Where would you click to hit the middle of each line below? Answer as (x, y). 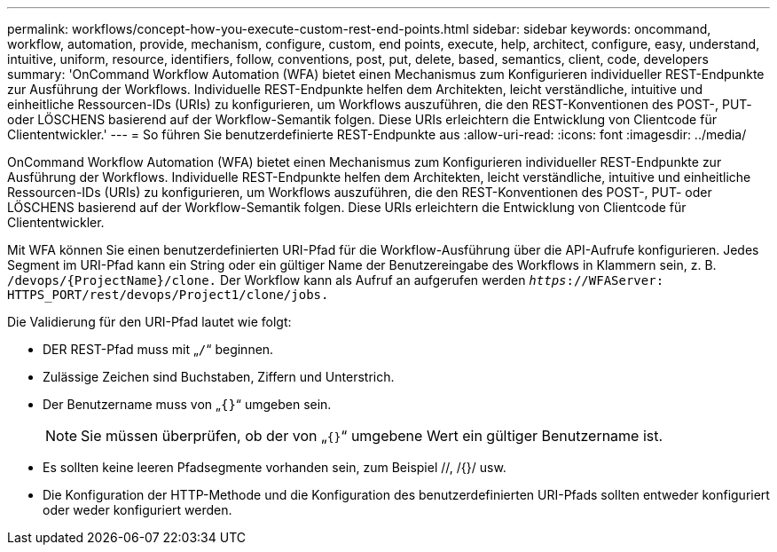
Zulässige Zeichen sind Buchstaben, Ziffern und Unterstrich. (219, 377)
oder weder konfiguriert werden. (137, 510)
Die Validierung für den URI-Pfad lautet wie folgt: (149, 322)
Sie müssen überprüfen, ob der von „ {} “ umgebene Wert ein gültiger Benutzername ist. (372, 436)
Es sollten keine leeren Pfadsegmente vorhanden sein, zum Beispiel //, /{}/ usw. (275, 467)
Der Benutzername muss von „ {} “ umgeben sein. (187, 404)
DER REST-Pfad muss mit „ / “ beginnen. (158, 349)
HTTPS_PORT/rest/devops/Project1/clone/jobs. (168, 295)
